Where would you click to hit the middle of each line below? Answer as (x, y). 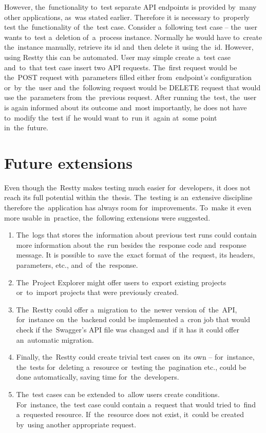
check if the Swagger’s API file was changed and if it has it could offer (128, 329)
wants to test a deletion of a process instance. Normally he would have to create (133, 37)
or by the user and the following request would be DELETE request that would (132, 87)
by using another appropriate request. (76, 424)
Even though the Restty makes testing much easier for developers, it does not (127, 187)
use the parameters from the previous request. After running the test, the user (130, 97)
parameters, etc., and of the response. (77, 265)
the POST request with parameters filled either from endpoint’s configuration (128, 77)
